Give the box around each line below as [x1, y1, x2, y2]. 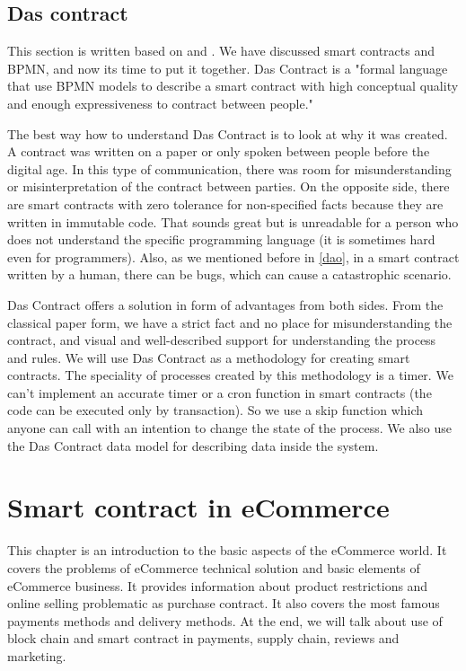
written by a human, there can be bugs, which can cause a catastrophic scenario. [7, 265, 452, 284]
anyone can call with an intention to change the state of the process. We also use [7, 419, 453, 437]
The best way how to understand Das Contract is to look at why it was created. [7, 124, 448, 143]
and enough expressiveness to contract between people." [7, 93, 313, 112]
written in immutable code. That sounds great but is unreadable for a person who [7, 212, 459, 231]
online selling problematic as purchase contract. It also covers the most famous [7, 594, 440, 613]
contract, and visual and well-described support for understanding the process [7, 331, 436, 349]
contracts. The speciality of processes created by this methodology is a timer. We [7, 366, 453, 384]
